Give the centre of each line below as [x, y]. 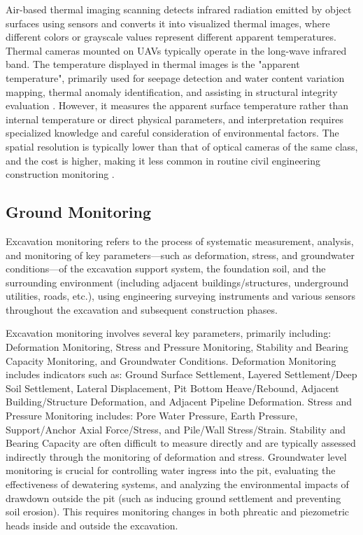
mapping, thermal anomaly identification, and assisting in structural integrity [172, 91]
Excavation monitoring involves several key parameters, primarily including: [169, 333]
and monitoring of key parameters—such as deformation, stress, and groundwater [180, 255]
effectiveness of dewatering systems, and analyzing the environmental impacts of [177, 484]
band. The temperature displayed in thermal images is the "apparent [153, 64]
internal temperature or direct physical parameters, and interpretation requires [175, 119]
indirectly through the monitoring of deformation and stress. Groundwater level [176, 456]
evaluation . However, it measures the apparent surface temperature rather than [177, 105]
